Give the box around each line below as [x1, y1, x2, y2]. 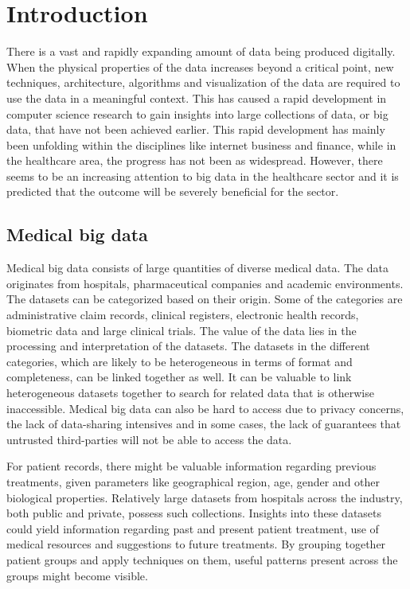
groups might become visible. [6, 567, 148, 583]
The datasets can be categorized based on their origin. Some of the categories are [6, 291, 403, 307]
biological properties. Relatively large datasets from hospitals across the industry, [6, 489, 403, 505]
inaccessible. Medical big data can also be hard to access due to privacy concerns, [6, 400, 404, 416]
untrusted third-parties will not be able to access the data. [6, 431, 292, 447]
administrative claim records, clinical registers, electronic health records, [6, 306, 359, 323]
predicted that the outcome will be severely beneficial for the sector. [6, 183, 339, 200]
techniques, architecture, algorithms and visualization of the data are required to [6, 74, 400, 91]
